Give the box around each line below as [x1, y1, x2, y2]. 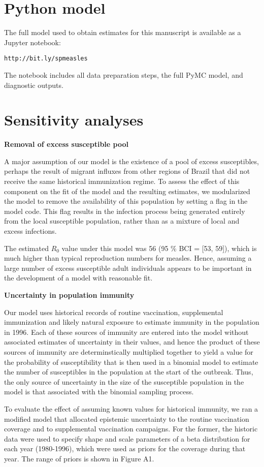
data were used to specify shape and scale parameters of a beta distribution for [4, 433, 250, 444]
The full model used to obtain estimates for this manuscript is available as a [4, 27, 241, 38]
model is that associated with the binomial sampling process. [4, 386, 194, 397]
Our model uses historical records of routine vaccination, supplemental [4, 306, 223, 317]
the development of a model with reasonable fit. [4, 272, 153, 283]
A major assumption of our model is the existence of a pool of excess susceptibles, [4, 155, 259, 166]
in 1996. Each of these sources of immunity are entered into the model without [4, 326, 249, 337]
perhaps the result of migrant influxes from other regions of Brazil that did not [4, 166, 250, 176]
